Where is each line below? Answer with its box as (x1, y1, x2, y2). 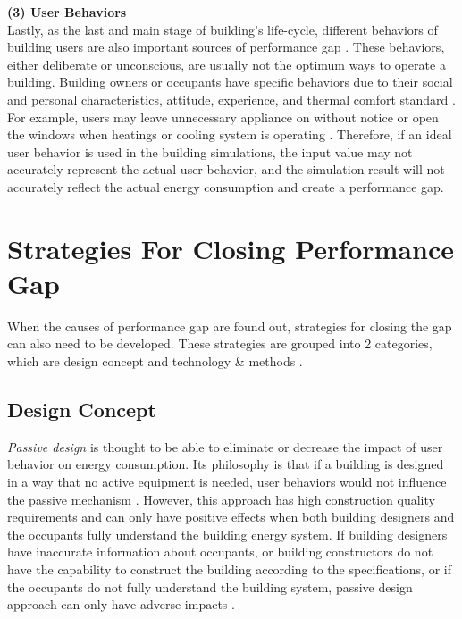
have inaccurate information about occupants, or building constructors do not (7, 542, 433, 561)
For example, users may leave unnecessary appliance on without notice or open (7, 107, 439, 126)
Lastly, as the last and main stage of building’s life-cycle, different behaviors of (7, 20, 438, 38)
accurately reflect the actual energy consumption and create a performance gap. (7, 177, 444, 196)
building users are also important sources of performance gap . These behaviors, (7, 38, 445, 56)
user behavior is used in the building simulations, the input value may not (7, 142, 413, 161)
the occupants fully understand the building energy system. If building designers (7, 524, 448, 543)
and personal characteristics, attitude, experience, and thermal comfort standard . (7, 89, 456, 108)
